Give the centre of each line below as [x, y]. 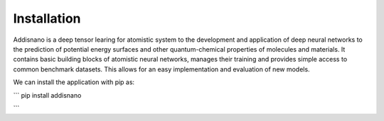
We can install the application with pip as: [74, 82]
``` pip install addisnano [47, 95]
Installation [47, 18]
